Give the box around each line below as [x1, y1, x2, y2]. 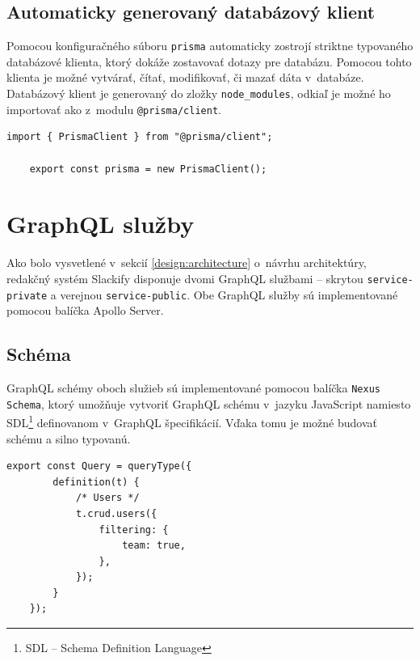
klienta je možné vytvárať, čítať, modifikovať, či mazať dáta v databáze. [6, 69, 364, 86]
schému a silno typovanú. [6, 430, 131, 447]
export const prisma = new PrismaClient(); [29, 163, 267, 175]
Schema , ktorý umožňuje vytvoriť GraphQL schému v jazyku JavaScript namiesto [6, 395, 411, 412]
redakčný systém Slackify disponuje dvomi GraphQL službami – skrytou [6, 269, 363, 286]
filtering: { [99, 523, 169, 536]
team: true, [122, 540, 186, 552]
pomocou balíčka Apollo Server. [6, 302, 164, 319]
